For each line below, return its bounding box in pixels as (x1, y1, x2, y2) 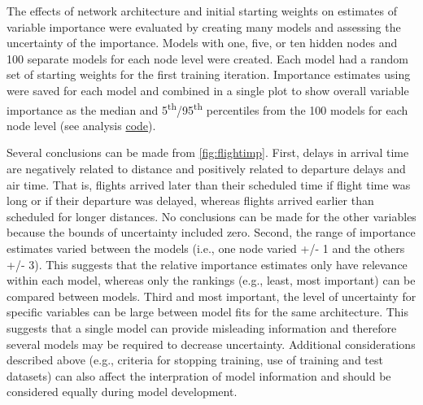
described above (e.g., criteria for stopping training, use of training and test (7, 351, 383, 368)
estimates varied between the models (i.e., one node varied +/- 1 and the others (7, 239, 405, 256)
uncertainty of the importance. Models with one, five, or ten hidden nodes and (7, 34, 398, 51)
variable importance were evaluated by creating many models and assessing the (7, 18, 401, 35)
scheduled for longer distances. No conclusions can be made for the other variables (7, 207, 416, 224)
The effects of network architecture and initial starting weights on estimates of (7, 2, 397, 19)
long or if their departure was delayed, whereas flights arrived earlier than (7, 192, 374, 209)
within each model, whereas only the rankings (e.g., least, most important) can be (7, 272, 416, 289)
